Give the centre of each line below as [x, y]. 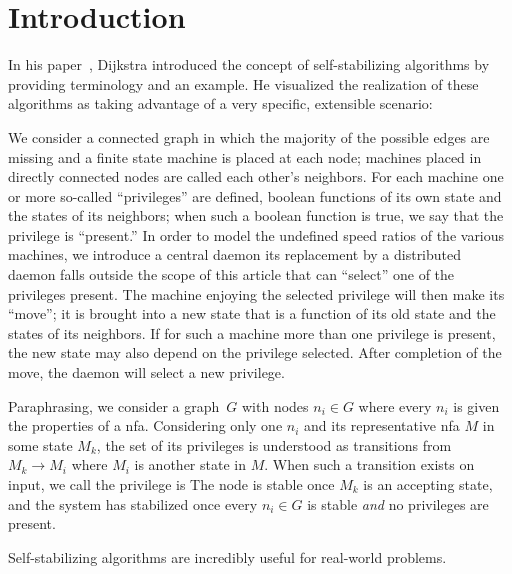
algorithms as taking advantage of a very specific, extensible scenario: [220, 103]
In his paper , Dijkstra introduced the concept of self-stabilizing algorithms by [249, 64]
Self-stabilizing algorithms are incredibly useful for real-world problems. [227, 556]
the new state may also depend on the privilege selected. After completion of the [255, 352]
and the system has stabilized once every [133, 503]
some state [40, 444]
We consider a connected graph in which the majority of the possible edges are [249, 136]
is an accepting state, [428, 484]
